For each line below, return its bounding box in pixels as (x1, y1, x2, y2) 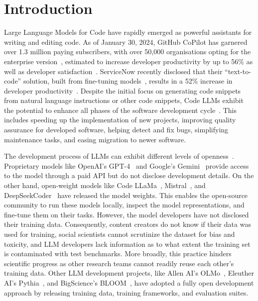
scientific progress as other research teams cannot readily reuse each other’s (4, 258, 234, 268)
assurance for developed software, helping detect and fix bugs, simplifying (4, 124, 229, 135)
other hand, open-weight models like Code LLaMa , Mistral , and (4, 180, 206, 191)
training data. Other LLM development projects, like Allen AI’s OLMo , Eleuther (4, 268, 255, 278)
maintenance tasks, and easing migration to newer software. (4, 134, 186, 144)
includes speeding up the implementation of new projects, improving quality (4, 114, 236, 125)
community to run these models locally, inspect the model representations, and (4, 200, 245, 210)
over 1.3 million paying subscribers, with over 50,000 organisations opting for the (4, 46, 251, 57)
